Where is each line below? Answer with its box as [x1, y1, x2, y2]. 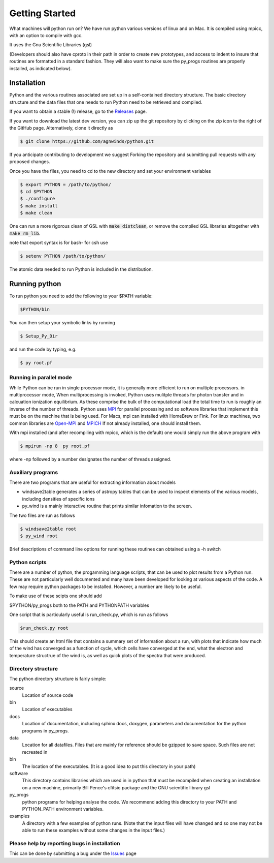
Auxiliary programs [9, 469, 58, 476]
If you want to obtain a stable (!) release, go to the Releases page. [9, 108, 147, 114]
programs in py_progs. [22, 727, 69, 734]
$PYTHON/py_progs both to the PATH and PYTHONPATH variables [9, 602, 150, 608]
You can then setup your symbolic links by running [9, 319, 115, 325]
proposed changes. [9, 159, 50, 165]
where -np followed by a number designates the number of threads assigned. [9, 456, 172, 462]
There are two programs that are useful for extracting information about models [9, 479, 176, 485]
